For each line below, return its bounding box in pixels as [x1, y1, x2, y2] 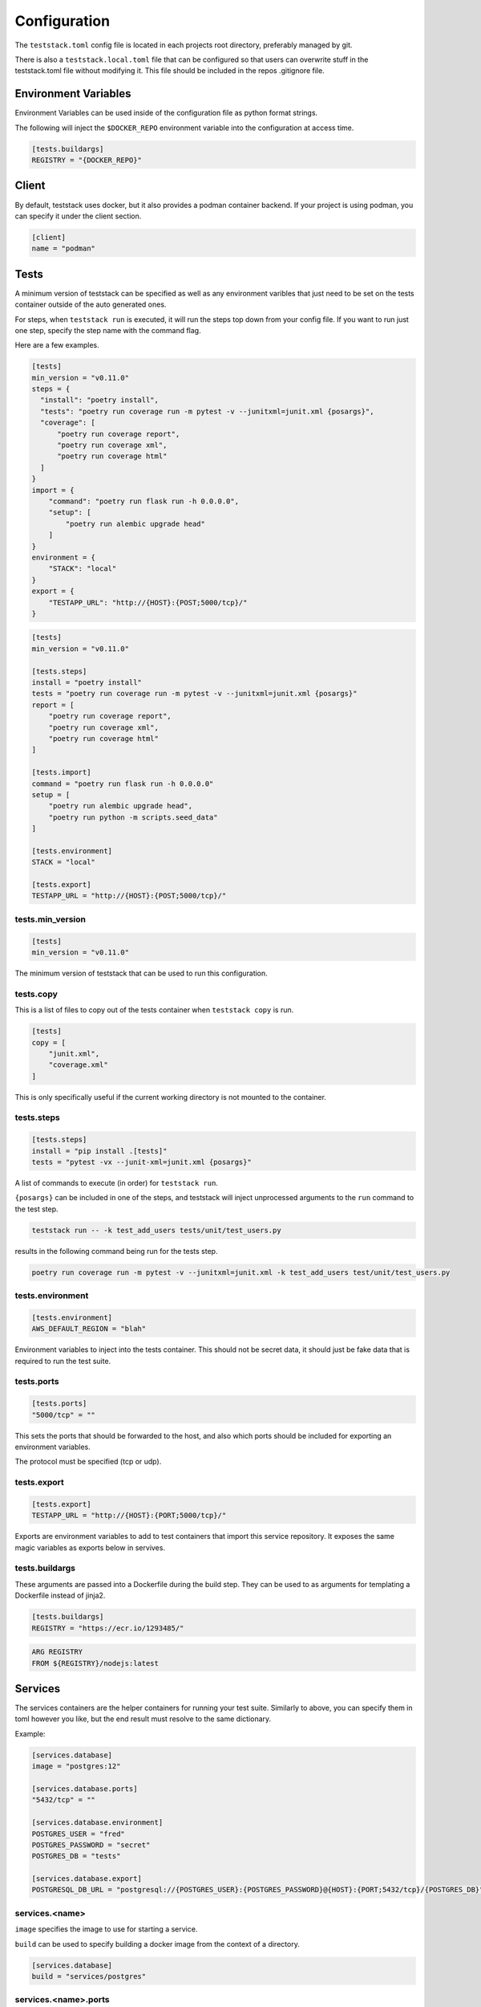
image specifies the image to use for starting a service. [14, 1924, 198, 1934]
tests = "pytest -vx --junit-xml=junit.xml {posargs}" [31, 1157, 252, 1166]
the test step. [14, 1204, 59, 1214]
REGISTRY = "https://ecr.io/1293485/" [31, 1623, 184, 1633]
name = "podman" [31, 244, 96, 253]
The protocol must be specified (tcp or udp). [14, 1457, 162, 1467]
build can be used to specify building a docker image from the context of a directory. [14, 1939, 300, 1948]
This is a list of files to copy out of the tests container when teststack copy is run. [14, 1005, 294, 1015]
